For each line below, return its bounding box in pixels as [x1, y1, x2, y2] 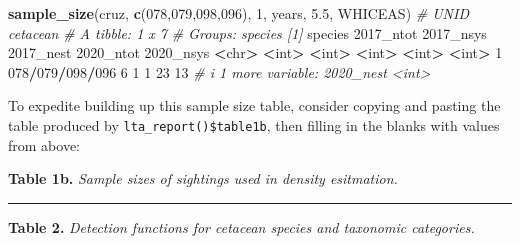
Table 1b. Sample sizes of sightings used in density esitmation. [8, 168, 398, 189]
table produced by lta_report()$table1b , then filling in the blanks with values [8, 114, 500, 135]
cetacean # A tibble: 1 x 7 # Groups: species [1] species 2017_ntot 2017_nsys [8, 22, 487, 43]
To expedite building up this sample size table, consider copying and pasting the [8, 95, 501, 116]
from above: [8, 134, 80, 155]
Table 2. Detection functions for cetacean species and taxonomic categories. [8, 216, 475, 237]
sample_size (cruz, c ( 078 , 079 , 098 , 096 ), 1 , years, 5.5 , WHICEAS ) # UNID [8, 3, 469, 23]
